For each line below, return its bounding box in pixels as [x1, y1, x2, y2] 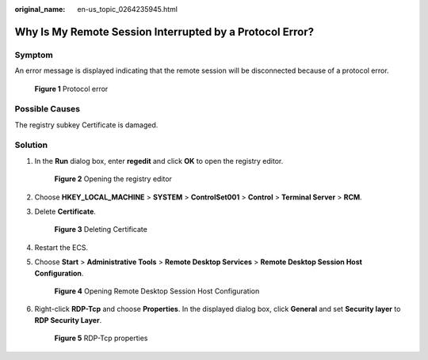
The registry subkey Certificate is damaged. [14, 119, 159, 130]
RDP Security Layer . [34, 315, 102, 324]
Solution [14, 139, 48, 150]
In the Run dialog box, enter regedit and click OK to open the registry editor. [34, 156, 284, 165]
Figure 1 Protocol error [34, 84, 109, 93]
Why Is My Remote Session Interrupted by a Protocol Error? [14, 25, 315, 39]
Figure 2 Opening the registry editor [54, 174, 172, 184]
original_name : [14, 5, 66, 13]
